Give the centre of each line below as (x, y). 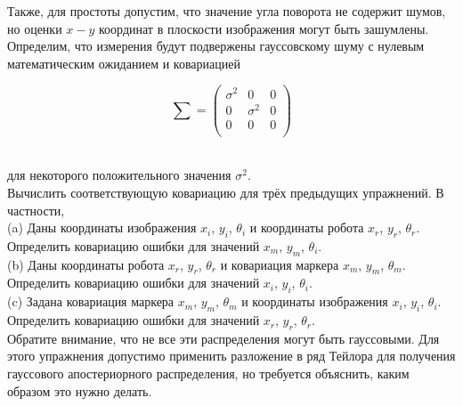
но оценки (35, 28)
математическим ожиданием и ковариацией (124, 63)
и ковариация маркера (280, 264)
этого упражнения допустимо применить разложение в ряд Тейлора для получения (231, 356)
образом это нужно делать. (80, 390)
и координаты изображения (315, 301)
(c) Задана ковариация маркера (91, 301)
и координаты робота (307, 227)
